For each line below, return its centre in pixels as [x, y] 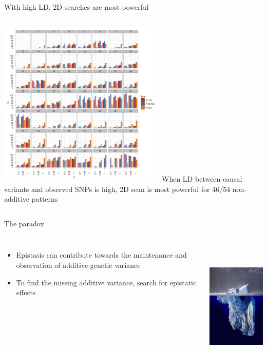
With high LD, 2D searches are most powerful [77, 7]
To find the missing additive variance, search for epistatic [106, 282]
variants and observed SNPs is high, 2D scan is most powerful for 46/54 [117, 189]
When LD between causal [202, 178]
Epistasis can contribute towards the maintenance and [101, 255]
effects [26, 292]
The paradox [24, 223]
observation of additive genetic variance [78, 265]
